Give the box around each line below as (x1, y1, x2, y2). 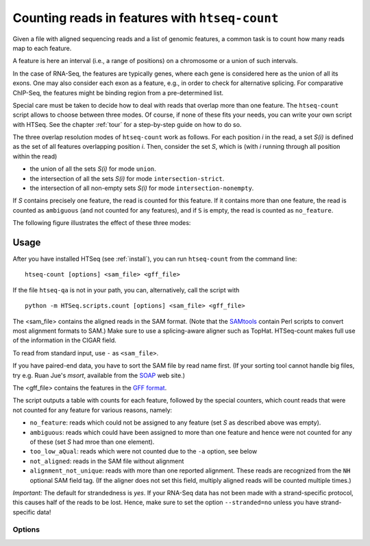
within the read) (12, 152, 58, 161)
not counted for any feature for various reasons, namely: (12, 405, 173, 414)
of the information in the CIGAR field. (12, 336, 116, 344)
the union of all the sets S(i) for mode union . (29, 165, 157, 173)
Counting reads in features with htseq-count (12, 10, 279, 25)
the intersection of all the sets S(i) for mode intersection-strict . (29, 174, 225, 182)
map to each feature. (12, 44, 72, 52)
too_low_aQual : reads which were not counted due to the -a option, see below (29, 447, 258, 455)
